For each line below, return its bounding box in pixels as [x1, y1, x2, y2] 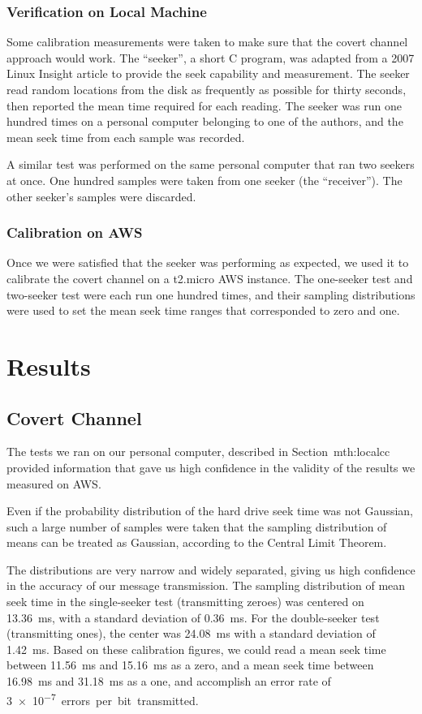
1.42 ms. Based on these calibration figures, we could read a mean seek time [6, 640, 386, 657]
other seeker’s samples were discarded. [6, 187, 196, 204]
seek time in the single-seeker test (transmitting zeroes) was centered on [6, 593, 364, 610]
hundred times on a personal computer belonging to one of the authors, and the [6, 113, 403, 130]
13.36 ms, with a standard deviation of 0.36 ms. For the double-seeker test [6, 609, 380, 626]
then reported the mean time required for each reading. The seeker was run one [6, 97, 402, 114]
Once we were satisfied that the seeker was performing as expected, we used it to [6, 254, 409, 271]
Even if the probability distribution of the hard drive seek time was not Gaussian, [6, 502, 413, 519]
